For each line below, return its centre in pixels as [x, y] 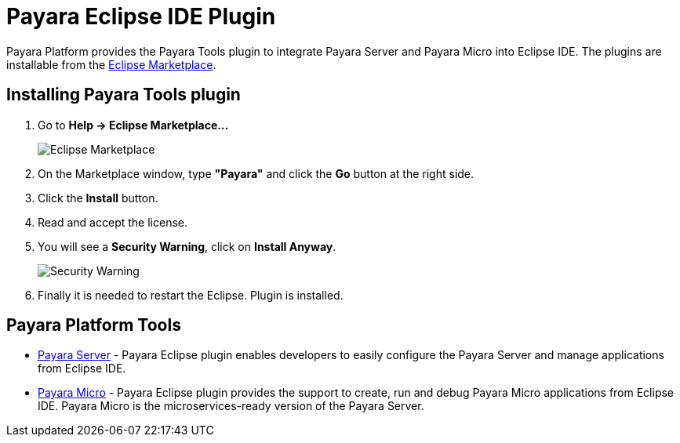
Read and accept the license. [113, 222]
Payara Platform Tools [94, 325]
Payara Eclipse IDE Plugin [141, 16]
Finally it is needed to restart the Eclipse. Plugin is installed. [191, 295]
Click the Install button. [98, 198]
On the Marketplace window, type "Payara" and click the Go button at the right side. [256, 173]
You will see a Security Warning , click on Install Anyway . [187, 246]
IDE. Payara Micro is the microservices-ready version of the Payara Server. [231, 406]
